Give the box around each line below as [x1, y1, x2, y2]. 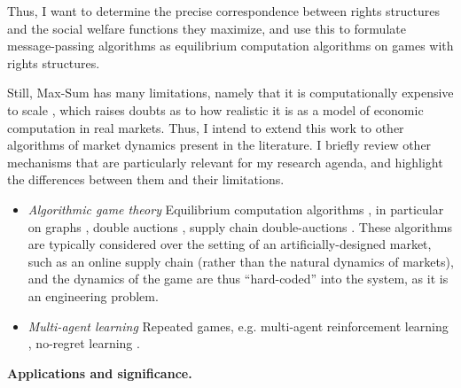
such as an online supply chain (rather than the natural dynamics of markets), [27, 252, 454, 270]
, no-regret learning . [27, 334, 140, 353]
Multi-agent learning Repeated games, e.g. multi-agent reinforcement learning [27, 316, 449, 335]
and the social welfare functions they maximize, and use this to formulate [7, 19, 406, 37]
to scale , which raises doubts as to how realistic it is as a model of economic [7, 100, 424, 119]
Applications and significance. [7, 363, 192, 382]
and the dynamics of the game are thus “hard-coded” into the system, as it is [27, 269, 449, 288]
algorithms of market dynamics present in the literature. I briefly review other [7, 136, 432, 154]
